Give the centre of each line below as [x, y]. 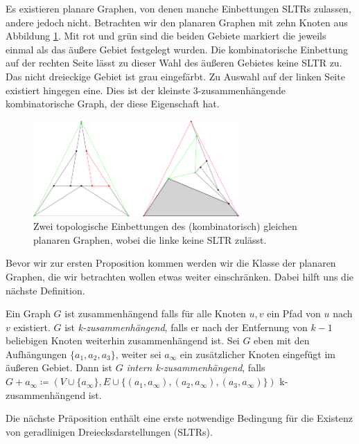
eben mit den [282, 340]
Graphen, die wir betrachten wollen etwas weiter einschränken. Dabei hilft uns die [179, 276]
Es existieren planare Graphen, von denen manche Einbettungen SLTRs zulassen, [178, 8]
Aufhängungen [36, 354]
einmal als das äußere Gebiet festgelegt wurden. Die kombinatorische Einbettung [177, 49]
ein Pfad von [294, 313]
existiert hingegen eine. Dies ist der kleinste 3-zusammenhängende [146, 90]
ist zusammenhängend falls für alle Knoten [155, 313]
